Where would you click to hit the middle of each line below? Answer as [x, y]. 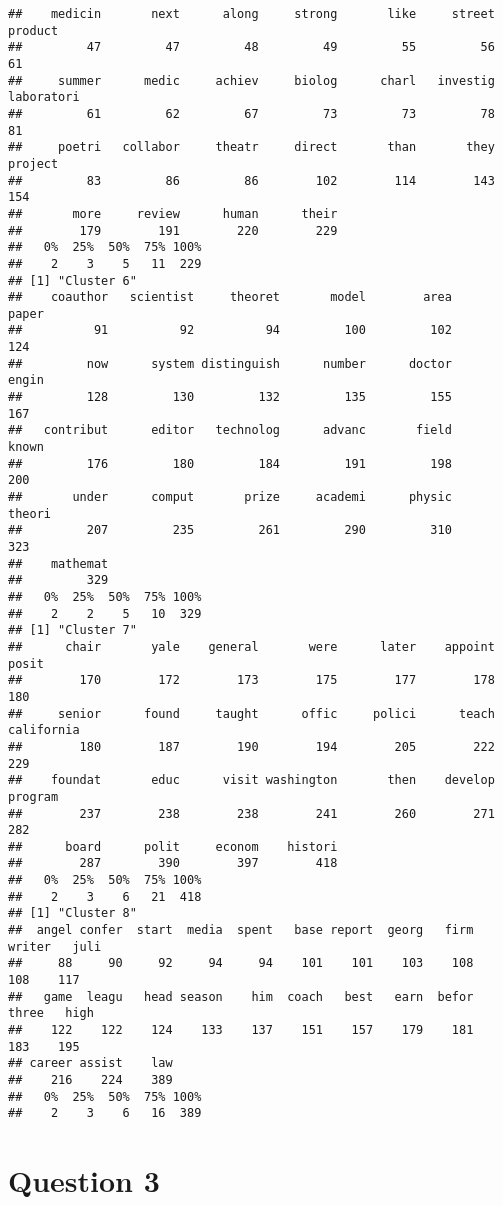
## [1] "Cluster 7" [72, 630]
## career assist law [90, 1063]
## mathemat [58, 563]
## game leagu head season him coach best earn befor [241, 996]
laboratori [44, 97]
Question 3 [84, 1180]
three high [51, 1013]
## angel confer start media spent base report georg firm [241, 930]
